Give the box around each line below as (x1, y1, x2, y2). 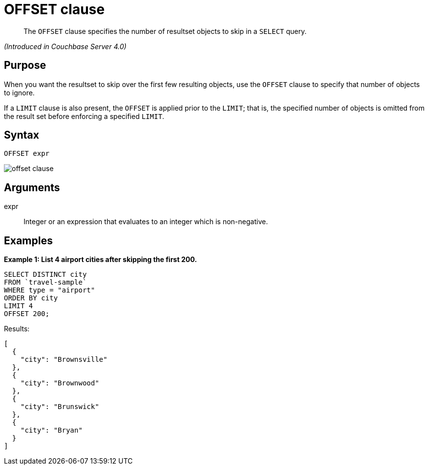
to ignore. (4, 88, 35, 97)
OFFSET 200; (4, 310, 50, 318)
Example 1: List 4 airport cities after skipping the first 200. (4, 255, 197, 264)
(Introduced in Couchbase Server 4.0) (4, 42, 127, 51)
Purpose (4, 59, 46, 72)
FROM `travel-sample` (4, 278, 87, 287)
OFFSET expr (4, 149, 50, 158)
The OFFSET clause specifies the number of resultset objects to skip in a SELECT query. (24, 27, 307, 35)
